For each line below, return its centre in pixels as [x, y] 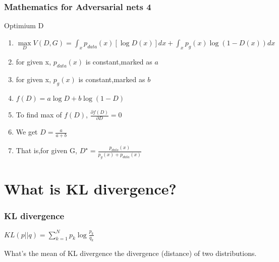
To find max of [39, 114]
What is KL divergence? [90, 188]
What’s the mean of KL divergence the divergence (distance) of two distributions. [130, 253]
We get [27, 132]
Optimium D [24, 25]
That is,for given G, [46, 150]
